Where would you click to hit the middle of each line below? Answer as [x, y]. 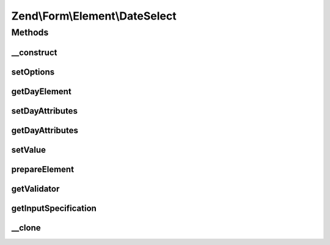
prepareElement [43, 169]
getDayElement [41, 91]
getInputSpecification [54, 208]
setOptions [33, 72]
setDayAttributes [44, 111]
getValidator [35, 188]
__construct [34, 52]
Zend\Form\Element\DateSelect [94, 16]
